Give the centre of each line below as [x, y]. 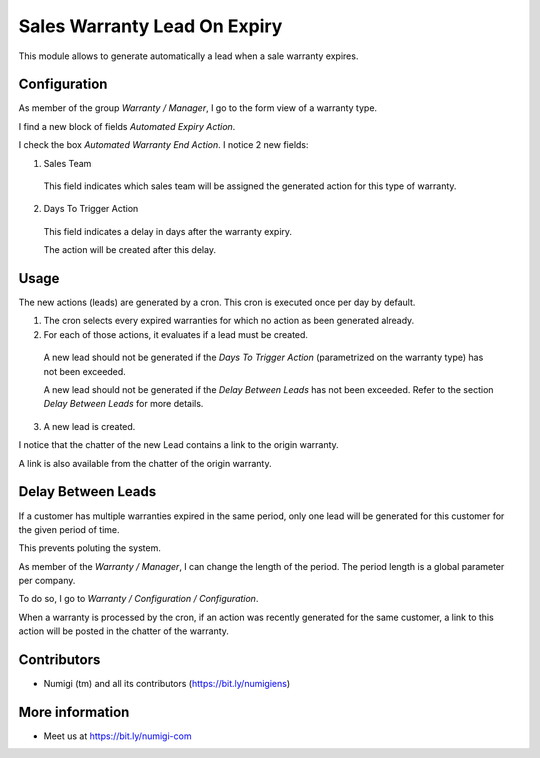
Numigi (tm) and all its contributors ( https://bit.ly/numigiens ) [167, 684]
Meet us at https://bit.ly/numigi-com [117, 736]
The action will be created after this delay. [130, 250]
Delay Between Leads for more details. [123, 404]
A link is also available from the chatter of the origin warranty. [145, 463]
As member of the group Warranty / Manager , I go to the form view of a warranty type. [198, 108]
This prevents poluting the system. [90, 548]
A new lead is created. [89, 426]
